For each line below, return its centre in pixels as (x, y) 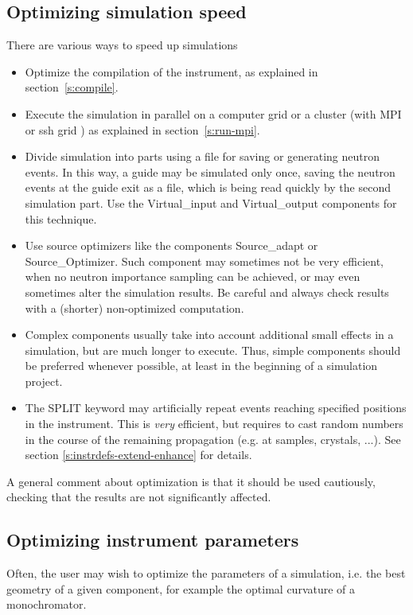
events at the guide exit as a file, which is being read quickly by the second (208, 187)
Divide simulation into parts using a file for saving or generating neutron (203, 156)
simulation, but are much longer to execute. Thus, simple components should (213, 350)
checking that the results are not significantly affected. (139, 497)
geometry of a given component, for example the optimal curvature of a (181, 588)
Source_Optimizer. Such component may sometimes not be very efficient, (204, 261)
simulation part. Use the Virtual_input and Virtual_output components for (211, 202)
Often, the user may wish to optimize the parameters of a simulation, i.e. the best (206, 573)
